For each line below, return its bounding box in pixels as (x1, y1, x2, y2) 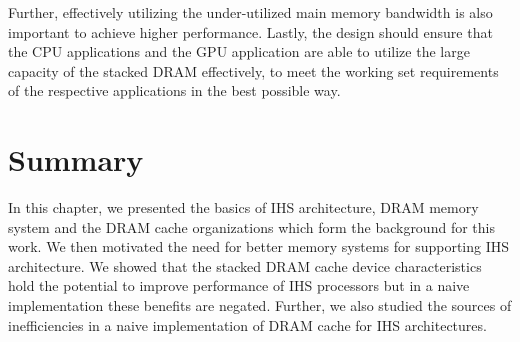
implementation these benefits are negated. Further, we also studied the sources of (8, 295, 512, 316)
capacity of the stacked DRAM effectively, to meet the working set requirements (8, 60, 499, 81)
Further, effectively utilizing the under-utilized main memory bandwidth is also (8, 2, 493, 22)
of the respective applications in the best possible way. (8, 80, 341, 101)
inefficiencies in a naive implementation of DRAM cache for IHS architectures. (8, 314, 487, 335)
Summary (8, 139, 144, 180)
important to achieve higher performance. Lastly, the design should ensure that (8, 21, 493, 42)
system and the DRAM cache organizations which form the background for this (8, 216, 495, 237)
